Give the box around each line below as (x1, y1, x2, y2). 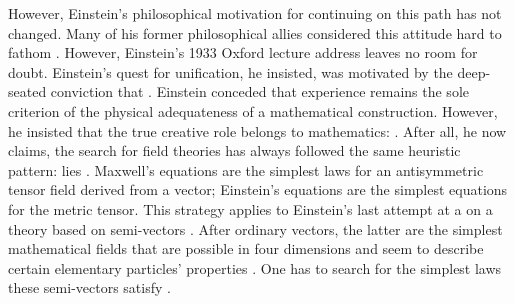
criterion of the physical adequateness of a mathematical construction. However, (8, 100, 498, 121)
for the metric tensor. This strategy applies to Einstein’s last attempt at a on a (8, 198, 493, 219)
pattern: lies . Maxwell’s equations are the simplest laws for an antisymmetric (8, 159, 484, 180)
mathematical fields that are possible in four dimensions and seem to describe (8, 238, 484, 259)
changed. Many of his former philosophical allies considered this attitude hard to (8, 22, 502, 43)
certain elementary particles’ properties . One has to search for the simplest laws (8, 257, 502, 278)
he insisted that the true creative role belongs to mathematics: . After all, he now (8, 120, 507, 141)
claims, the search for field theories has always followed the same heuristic (8, 140, 461, 161)
